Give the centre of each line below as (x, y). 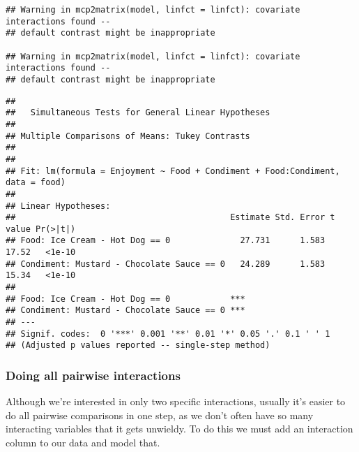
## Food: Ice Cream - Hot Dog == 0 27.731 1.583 (166, 241)
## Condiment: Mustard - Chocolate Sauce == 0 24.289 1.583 (166, 264)
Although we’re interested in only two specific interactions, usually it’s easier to (176, 401)
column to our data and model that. (83, 443)
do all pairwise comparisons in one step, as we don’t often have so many (160, 415)
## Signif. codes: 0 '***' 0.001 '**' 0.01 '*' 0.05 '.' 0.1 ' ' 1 (168, 334)
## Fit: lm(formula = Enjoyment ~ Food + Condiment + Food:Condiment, (173, 171)
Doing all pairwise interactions (93, 375)
